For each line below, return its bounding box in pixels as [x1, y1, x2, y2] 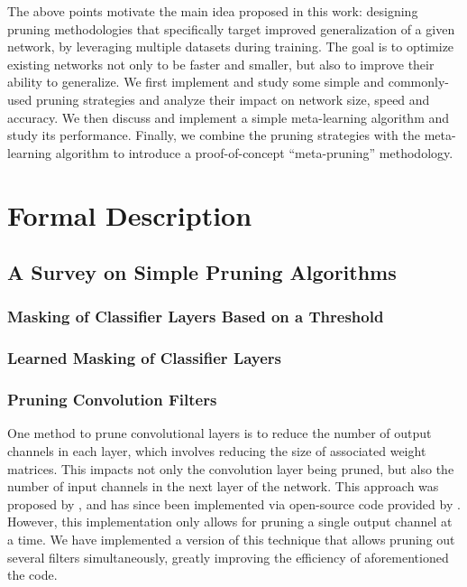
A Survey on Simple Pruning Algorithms [7, 258, 397, 286]
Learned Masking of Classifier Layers [7, 347, 282, 369]
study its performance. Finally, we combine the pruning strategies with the [7, 126, 421, 144]
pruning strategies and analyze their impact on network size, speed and [35, 89, 430, 108]
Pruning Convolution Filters [7, 388, 217, 411]
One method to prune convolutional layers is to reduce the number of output [7, 424, 432, 443]
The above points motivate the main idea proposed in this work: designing [7, 2, 418, 20]
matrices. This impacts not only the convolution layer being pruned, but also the [7, 459, 454, 478]
